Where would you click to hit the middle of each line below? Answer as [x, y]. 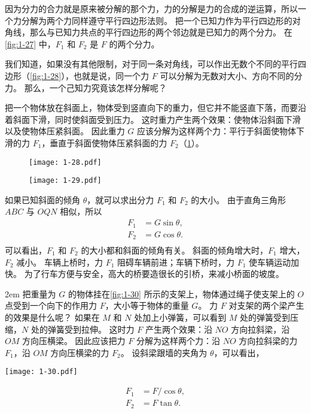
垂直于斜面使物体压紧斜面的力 [109, 142]
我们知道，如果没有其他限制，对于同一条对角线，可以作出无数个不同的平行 [151, 64]
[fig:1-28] [46, 75]
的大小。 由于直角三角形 [238, 199]
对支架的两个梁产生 [266, 305]
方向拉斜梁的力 [268, 341]
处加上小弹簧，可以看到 [180, 317]
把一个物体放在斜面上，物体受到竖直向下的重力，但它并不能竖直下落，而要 [151, 108]
